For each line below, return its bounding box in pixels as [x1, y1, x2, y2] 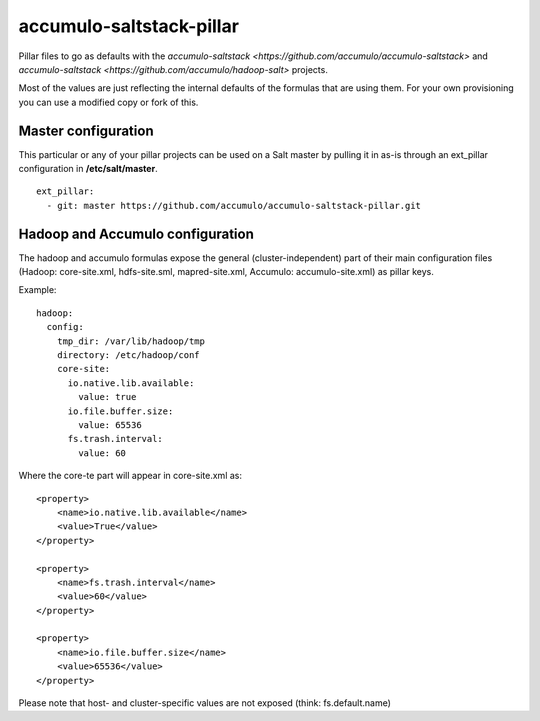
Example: [18, 284, 57, 296]
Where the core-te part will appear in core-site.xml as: [18, 470, 242, 482]
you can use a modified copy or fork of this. [18, 96, 199, 108]
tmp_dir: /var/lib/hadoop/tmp [56, 335, 205, 347]
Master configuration [18, 122, 154, 139]
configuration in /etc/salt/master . [18, 163, 159, 175]
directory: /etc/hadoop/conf [56, 350, 200, 361]
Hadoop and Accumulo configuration [18, 225, 254, 242]
